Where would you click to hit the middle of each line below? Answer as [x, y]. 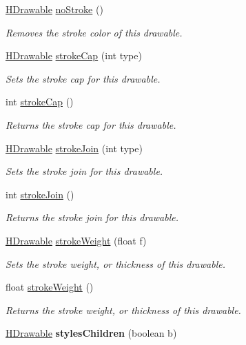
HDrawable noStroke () [54, 9]
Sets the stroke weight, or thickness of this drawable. [115, 263]
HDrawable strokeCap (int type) [74, 55]
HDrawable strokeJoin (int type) [74, 148]
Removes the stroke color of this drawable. [94, 32]
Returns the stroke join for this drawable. [92, 217]
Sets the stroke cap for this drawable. [83, 78]
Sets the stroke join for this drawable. [84, 171]
